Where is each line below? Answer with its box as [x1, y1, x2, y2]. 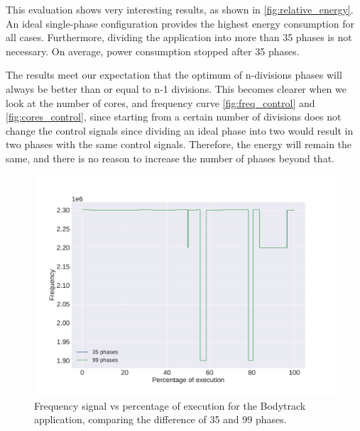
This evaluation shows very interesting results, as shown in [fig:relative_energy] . [6, 2, 354, 16]
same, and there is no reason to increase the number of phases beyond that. [6, 150, 334, 165]
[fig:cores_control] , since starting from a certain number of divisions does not [6, 109, 342, 124]
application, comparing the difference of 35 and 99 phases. [34, 412, 287, 427]
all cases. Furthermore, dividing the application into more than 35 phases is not [6, 30, 352, 45]
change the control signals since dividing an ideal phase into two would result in [6, 123, 354, 138]
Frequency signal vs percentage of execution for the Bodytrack [34, 398, 306, 413]
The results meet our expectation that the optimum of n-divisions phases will [6, 67, 342, 82]
